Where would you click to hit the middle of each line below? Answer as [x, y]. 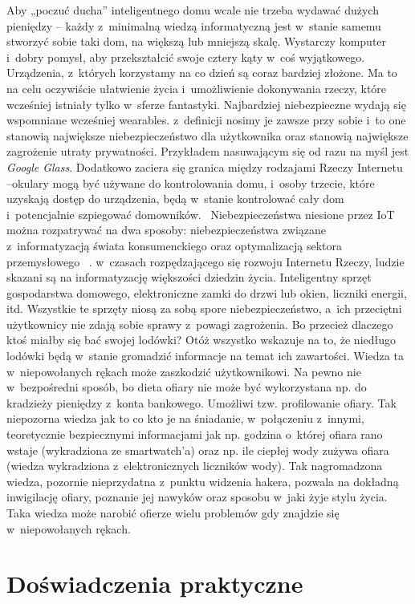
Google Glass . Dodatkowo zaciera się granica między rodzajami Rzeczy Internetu [205, 166]
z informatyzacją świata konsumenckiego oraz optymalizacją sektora [174, 245]
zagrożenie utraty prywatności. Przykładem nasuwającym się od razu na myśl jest [208, 151]
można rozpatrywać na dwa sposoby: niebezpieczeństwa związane [167, 230]
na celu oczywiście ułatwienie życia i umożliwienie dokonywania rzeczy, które [197, 88]
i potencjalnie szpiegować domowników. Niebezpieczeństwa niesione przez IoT [201, 214]
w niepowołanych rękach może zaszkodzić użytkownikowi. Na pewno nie [184, 371]
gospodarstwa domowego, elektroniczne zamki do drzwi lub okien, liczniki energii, [207, 292]
